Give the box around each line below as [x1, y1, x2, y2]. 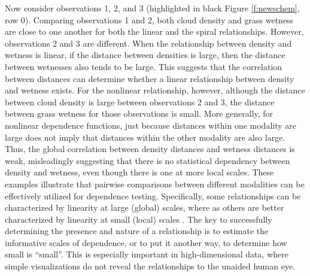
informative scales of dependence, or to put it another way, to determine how [5, 236, 287, 248]
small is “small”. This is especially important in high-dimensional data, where [5, 248, 288, 260]
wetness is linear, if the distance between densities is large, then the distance [5, 48, 285, 61]
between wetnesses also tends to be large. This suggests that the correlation [5, 60, 282, 72]
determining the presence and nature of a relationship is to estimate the [5, 225, 269, 237]
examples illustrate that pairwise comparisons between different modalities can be [5, 177, 305, 190]
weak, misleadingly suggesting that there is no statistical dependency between [5, 154, 290, 166]
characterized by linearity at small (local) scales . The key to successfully [5, 213, 272, 225]
